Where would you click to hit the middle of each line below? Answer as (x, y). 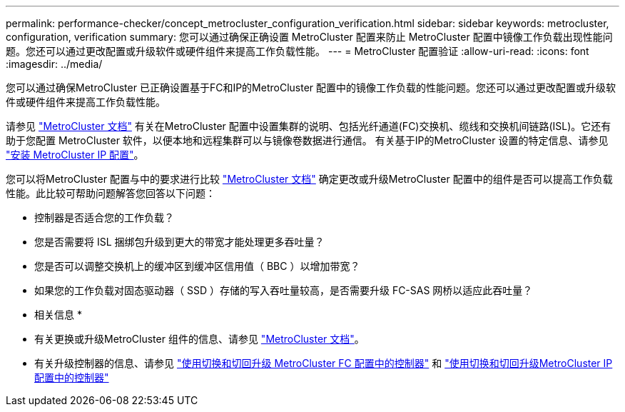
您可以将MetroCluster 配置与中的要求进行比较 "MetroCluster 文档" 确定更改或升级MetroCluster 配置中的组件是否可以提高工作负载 (309, 179)
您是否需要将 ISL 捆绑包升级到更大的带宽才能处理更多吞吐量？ (179, 242)
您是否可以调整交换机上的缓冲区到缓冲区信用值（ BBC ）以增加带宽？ (197, 266)
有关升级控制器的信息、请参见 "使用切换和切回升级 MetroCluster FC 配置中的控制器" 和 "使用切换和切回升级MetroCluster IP (324, 363)
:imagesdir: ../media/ (54, 64)
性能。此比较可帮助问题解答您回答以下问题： (111, 193)
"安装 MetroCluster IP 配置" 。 (75, 155)
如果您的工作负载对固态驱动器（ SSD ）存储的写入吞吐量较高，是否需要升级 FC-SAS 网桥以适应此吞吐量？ (284, 290)
